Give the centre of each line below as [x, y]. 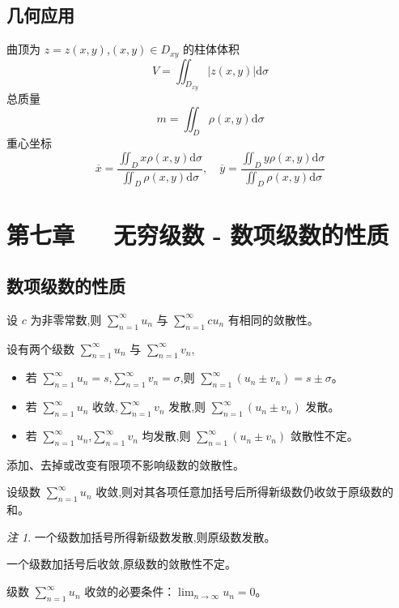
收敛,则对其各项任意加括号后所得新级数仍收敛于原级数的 [245, 492]
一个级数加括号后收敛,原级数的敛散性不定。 [121, 564]
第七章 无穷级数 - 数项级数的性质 [198, 234]
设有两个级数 [40, 348]
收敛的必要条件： [130, 591]
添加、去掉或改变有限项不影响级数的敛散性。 [125, 464]
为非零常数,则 [66, 319]
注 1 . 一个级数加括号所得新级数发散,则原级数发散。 [141, 536]
